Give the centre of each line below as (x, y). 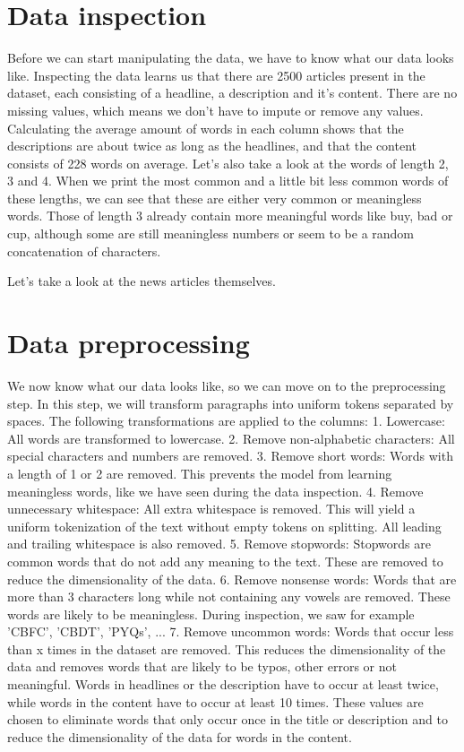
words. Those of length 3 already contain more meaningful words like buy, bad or (230, 216)
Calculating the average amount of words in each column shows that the (206, 128)
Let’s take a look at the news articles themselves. (142, 281)
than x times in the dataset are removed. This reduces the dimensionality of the (227, 648)
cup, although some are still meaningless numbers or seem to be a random (211, 233)
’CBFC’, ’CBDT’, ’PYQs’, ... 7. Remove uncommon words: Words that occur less (231, 631)
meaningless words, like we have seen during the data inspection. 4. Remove (215, 491)
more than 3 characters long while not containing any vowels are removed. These (229, 596)
